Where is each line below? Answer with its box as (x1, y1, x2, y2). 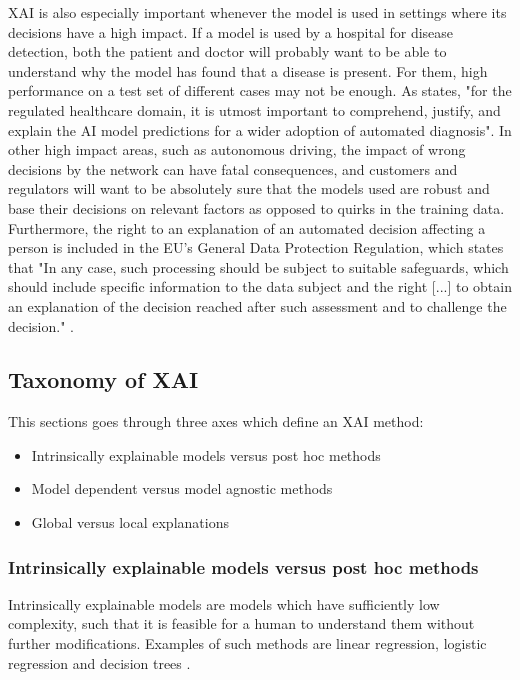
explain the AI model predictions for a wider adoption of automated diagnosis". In (8, 119, 512, 140)
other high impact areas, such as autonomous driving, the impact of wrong (8, 139, 466, 160)
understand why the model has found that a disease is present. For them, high (8, 60, 488, 81)
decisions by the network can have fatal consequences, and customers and (8, 158, 458, 179)
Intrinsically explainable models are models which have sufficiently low (8, 593, 440, 614)
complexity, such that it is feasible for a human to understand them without (8, 613, 475, 634)
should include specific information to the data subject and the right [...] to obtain (8, 276, 512, 297)
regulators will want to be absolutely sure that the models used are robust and (8, 178, 490, 199)
